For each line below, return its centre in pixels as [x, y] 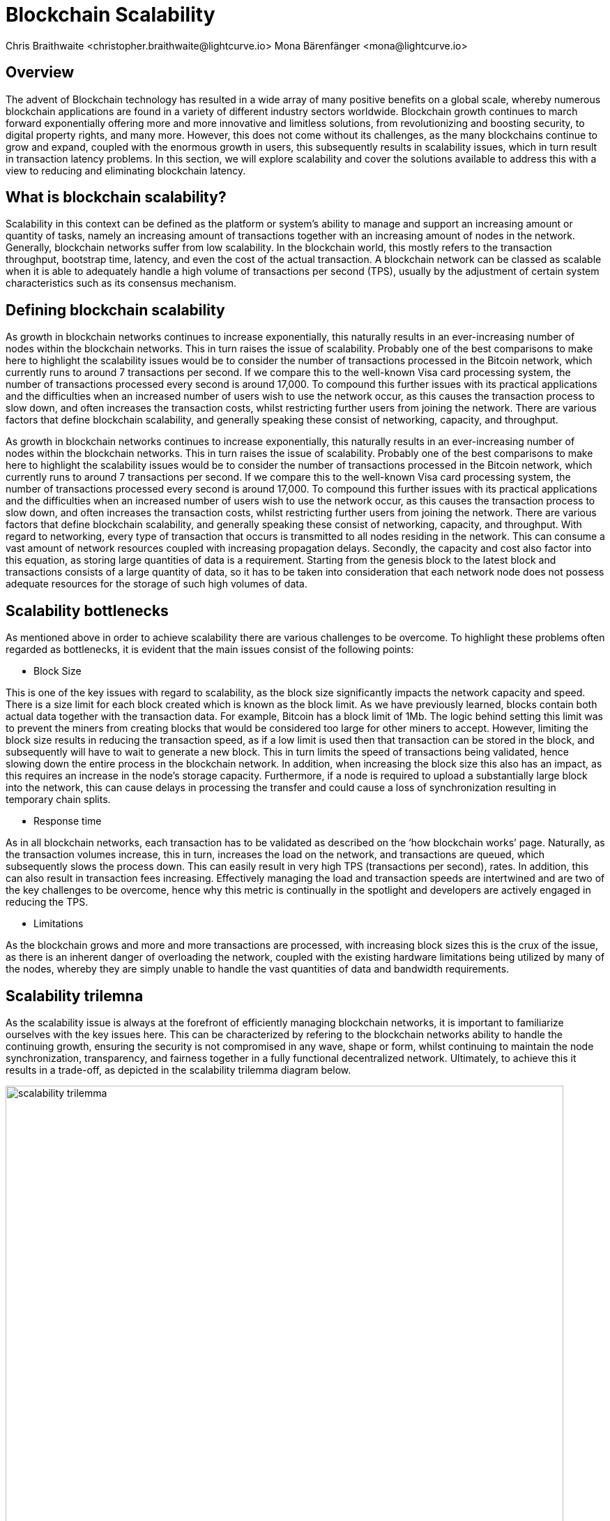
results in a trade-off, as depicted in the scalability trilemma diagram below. [178, 1070]
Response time [68, 821]
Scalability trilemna [75, 996]
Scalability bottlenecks [87, 610]
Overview [40, 73]
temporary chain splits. [58, 800]
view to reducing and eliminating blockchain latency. [126, 170]
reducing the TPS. [47, 902]
